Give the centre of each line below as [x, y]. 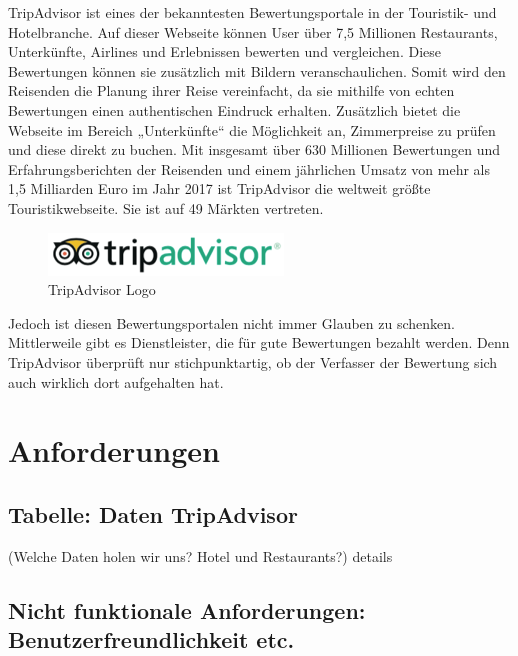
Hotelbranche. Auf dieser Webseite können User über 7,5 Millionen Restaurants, [253, 31]
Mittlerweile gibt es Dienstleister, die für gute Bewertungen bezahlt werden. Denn [259, 342]
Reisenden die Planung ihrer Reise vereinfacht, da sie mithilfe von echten [231, 90]
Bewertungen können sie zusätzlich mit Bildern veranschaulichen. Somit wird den [257, 70]
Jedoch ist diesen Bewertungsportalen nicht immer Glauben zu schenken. [231, 322]
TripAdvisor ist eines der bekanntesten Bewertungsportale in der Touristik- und [252, 12]
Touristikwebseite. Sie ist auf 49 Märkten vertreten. [166, 207]
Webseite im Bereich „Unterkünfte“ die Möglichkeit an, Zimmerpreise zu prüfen [252, 129]
